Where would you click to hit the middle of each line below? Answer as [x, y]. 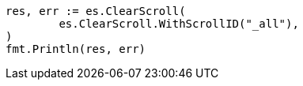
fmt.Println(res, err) [76, 49]
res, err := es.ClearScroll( [96, 11]
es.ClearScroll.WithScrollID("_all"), [179, 24]
